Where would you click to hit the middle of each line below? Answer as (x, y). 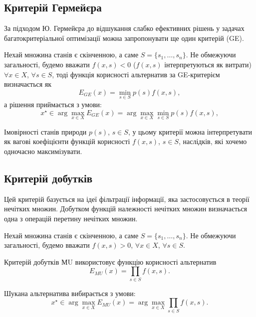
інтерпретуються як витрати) (208, 64)
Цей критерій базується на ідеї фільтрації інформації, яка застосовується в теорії (127, 199)
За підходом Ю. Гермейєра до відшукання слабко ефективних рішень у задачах (124, 28)
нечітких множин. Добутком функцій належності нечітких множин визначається (126, 209)
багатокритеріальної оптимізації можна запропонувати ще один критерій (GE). (124, 38)
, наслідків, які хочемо (213, 141)
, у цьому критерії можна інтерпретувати (190, 131)
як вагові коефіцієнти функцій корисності (67, 141)
